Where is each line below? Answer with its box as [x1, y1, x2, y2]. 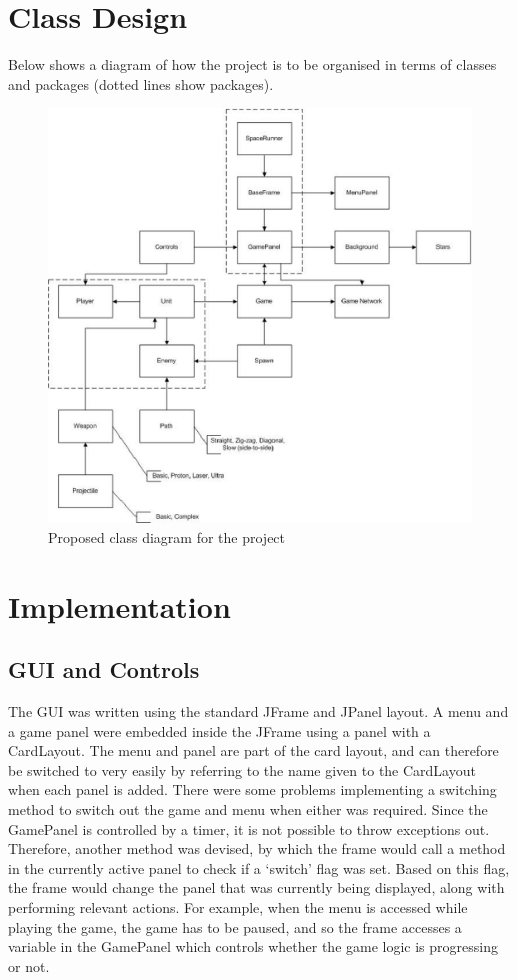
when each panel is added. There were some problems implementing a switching [8, 779, 497, 800]
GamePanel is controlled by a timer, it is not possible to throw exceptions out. [8, 818, 490, 839]
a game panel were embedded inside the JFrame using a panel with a [8, 720, 431, 741]
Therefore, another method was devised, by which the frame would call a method [8, 838, 506, 859]
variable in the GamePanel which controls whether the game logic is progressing [8, 936, 498, 957]
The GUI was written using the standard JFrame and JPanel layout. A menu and [8, 700, 509, 721]
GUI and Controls [8, 654, 200, 685]
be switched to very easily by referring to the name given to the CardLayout [8, 759, 476, 780]
